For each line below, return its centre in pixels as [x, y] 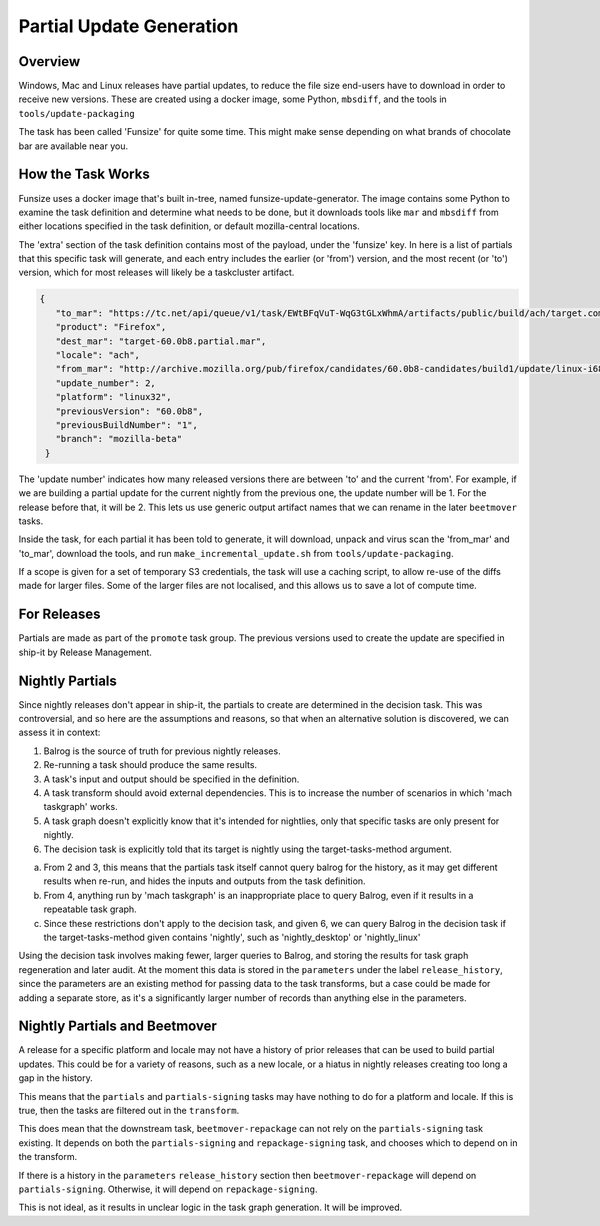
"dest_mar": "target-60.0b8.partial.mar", [161, 341]
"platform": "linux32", [113, 397]
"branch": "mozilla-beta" [119, 439]
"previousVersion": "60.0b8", [129, 411]
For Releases [59, 614]
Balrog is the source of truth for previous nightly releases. [162, 751]
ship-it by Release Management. [85, 652]
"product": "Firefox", [111, 327]
